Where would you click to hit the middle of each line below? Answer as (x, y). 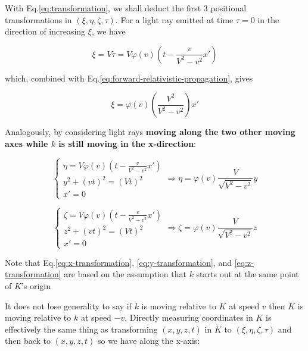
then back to (28, 341)
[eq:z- (244, 262)
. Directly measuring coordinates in (189, 317)
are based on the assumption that (125, 274)
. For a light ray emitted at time (174, 19)
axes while (27, 143)
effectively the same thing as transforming (81, 329)
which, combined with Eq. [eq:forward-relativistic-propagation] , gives (129, 78)
